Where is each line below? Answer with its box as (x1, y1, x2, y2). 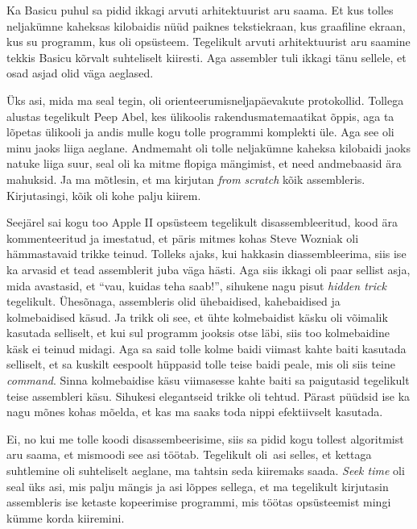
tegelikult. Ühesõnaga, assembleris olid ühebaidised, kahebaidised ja (6, 293, 341, 310)
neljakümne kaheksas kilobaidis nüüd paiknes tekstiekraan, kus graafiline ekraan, (6, 17, 406, 34)
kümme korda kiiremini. (6, 509, 125, 526)
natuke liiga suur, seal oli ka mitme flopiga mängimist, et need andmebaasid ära (6, 155, 402, 172)
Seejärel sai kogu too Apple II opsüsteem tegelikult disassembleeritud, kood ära (6, 214, 398, 231)
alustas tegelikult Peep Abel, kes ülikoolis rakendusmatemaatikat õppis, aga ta (6, 107, 394, 124)
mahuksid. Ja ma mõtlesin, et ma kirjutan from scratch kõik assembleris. (6, 170, 365, 187)
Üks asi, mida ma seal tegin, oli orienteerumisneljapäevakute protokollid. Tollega (6, 91, 404, 108)
